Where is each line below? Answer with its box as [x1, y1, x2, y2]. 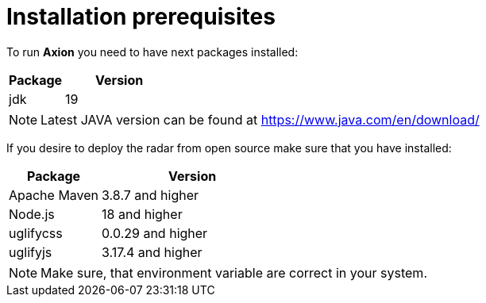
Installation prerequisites [6, 3, 276, 30]
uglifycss [9, 224, 63, 241]
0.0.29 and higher [102, 224, 208, 241]
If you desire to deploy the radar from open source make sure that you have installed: [6, 140, 452, 155]
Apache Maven [9, 186, 99, 203]
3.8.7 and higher [102, 186, 199, 203]
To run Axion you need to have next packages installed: [6, 44, 299, 59]
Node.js [9, 205, 55, 222]
